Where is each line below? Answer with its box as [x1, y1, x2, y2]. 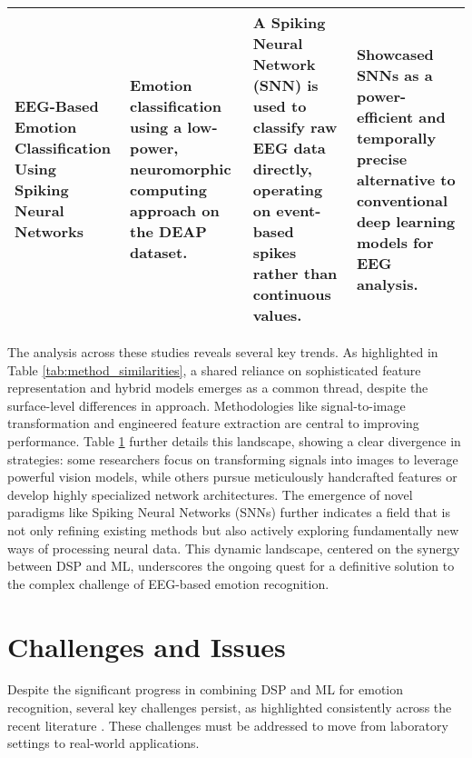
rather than [252, 263, 338, 284]
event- [276, 200, 321, 221]
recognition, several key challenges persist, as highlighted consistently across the [7, 698, 452, 717]
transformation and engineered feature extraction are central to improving [7, 414, 419, 433]
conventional [356, 189, 448, 211]
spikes [252, 242, 297, 263]
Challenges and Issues [7, 627, 286, 664]
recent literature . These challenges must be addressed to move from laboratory [7, 715, 448, 734]
